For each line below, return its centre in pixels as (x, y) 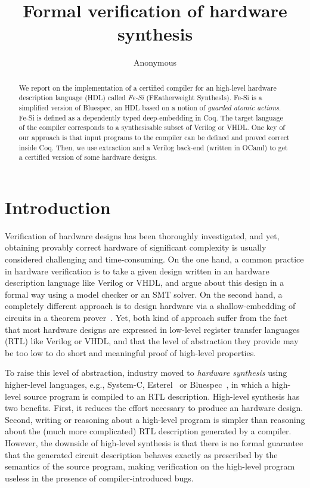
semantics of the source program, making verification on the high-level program (150, 466)
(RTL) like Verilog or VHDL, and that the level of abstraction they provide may (152, 341)
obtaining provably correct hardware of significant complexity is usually (136, 247)
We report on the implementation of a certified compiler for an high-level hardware (148, 87)
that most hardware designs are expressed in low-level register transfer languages (152, 329)
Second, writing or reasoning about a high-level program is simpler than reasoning (155, 419)
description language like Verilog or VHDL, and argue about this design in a (145, 282)
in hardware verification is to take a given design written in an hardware (137, 271)
